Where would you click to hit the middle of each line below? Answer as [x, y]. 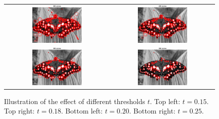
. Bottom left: [82, 111]
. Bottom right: [152, 111]
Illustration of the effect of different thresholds [75, 101]
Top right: [19, 111]
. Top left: [165, 101]
